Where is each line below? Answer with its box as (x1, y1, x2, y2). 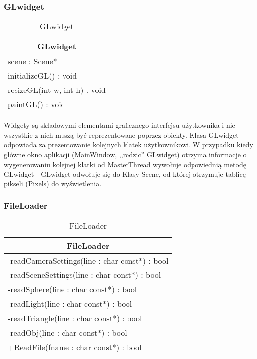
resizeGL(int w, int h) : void (8, 84, 106, 96)
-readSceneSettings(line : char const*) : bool (8, 269, 161, 280)
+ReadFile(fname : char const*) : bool (8, 341, 142, 353)
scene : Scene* (8, 55, 57, 67)
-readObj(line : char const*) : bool (8, 326, 127, 338)
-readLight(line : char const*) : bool (8, 297, 132, 309)
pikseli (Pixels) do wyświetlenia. (4, 178, 102, 188)
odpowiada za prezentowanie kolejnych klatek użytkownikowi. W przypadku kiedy (4, 139, 253, 150)
